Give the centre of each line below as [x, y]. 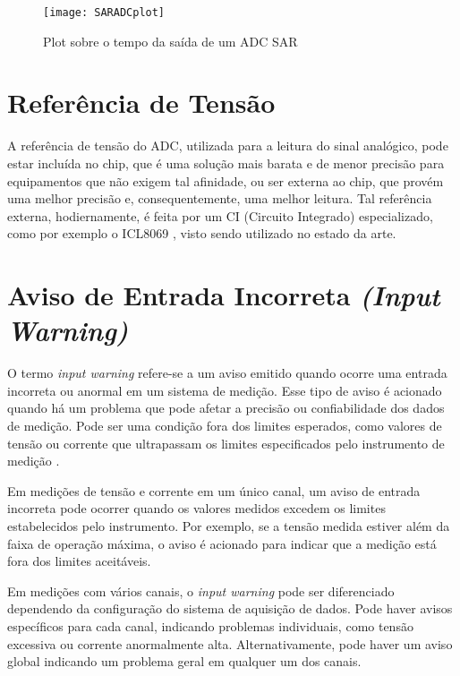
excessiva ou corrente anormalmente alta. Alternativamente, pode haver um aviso [230, 643]
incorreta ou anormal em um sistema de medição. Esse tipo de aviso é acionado [225, 390]
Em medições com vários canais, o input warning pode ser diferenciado [201, 590]
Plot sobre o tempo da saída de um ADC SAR [170, 41]
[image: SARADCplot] [104, 13]
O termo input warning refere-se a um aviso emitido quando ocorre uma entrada [227, 373]
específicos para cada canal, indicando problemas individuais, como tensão [210, 625]
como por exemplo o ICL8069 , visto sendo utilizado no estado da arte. [202, 233]
